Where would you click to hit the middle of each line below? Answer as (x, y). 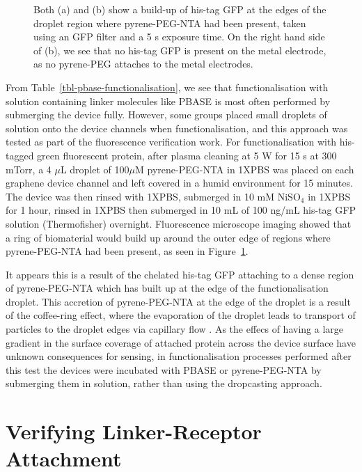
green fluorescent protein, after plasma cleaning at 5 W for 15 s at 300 (187, 155)
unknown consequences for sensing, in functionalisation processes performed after (179, 356)
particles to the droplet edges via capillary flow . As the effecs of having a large (174, 329)
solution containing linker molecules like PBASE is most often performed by (168, 101)
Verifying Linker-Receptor (134, 431)
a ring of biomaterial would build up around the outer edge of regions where (168, 237)
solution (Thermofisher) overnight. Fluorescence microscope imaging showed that (179, 223)
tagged (20, 155)
